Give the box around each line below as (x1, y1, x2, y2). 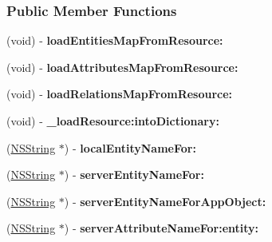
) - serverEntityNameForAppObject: (64, 192, 266, 209)
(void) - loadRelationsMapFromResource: (6, 85, 233, 102)
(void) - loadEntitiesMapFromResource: (6, 32, 223, 49)
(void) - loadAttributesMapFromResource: (6, 58, 238, 75)
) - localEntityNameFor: (64, 139, 196, 156)
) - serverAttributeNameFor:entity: (64, 220, 259, 236)
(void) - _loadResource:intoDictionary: (6, 113, 219, 129)
